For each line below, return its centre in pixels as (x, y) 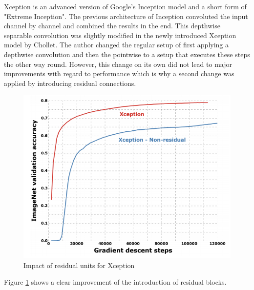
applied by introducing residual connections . (70, 83)
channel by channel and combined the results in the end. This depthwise (112, 26)
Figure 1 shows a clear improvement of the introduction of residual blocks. (115, 281)
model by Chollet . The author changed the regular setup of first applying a (116, 45)
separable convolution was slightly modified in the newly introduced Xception (120, 35)
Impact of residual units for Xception (79, 265)
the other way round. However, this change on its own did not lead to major (118, 64)
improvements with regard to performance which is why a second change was (119, 73)
